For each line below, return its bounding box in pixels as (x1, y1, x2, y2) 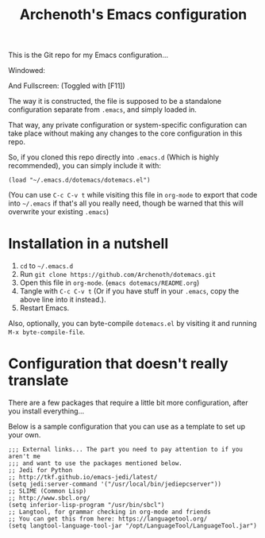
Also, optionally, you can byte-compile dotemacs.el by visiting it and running (8, 319, 257, 329)
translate (8, 371, 69, 390)
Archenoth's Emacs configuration (19, 6, 248, 24)
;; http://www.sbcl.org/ (8, 494, 90, 502)
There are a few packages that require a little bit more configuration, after (8, 398, 248, 408)
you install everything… (8, 406, 85, 416)
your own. (8, 430, 41, 440)
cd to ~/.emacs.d (19, 261, 74, 271)
